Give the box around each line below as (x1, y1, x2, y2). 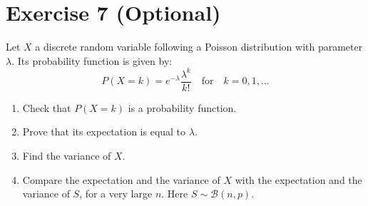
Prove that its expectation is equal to (22, 124, 186, 139)
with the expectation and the (235, 172, 362, 187)
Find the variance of (22, 148, 111, 163)
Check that (22, 100, 71, 115)
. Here (161, 186, 188, 201)
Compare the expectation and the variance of (22, 172, 220, 187)
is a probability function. (128, 100, 237, 115)
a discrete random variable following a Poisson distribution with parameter (35, 39, 363, 54)
